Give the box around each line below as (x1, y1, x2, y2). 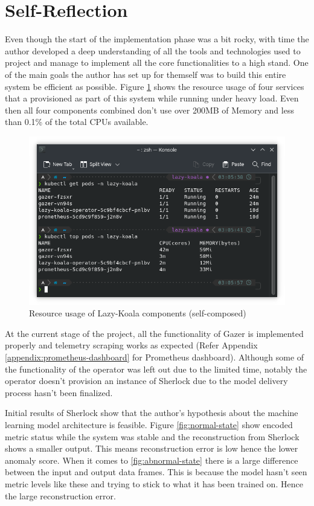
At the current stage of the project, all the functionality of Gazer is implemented (5, 327, 304, 339)
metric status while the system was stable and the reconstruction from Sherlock (5, 430, 300, 443)
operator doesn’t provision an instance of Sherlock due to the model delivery (5, 374, 288, 387)
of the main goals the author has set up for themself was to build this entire (5, 68, 286, 80)
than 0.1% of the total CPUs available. (5, 115, 149, 128)
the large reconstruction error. (5, 489, 116, 502)
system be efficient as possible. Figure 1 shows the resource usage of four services (5, 80, 304, 92)
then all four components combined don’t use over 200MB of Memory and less (5, 103, 294, 116)
